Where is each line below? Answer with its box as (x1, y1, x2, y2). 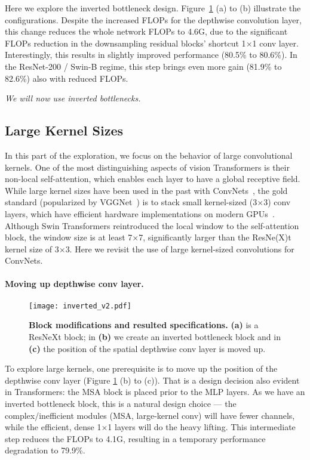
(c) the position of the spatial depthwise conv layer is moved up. (29, 342, 266, 354)
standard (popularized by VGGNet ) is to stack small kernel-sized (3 (5, 196, 257, 208)
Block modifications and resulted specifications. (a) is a (29, 319, 259, 331)
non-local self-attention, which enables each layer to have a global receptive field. (5, 172, 300, 185)
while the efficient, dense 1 (5, 421, 102, 433)
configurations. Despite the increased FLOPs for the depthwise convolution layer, (5, 13, 302, 26)
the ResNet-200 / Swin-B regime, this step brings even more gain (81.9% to (5, 60, 282, 72)
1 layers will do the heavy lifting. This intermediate (108, 421, 296, 433)
